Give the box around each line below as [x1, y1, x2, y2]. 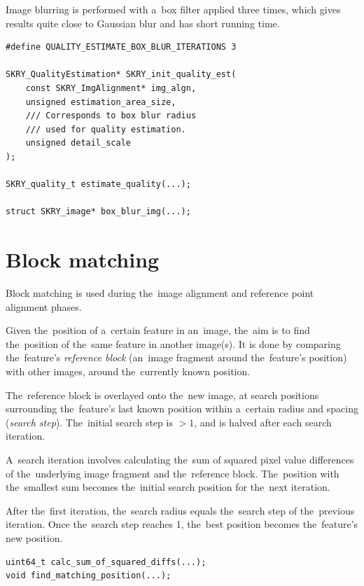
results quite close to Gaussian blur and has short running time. [6, 15, 280, 30]
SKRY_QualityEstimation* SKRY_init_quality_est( [6, 69, 237, 80]
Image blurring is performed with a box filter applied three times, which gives [6, 2, 341, 16]
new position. [6, 530, 63, 545]
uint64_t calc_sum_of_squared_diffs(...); [6, 557, 206, 567]
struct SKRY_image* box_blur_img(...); [6, 207, 191, 217]
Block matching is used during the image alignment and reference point [6, 286, 314, 300]
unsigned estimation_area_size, [25, 97, 176, 107]
